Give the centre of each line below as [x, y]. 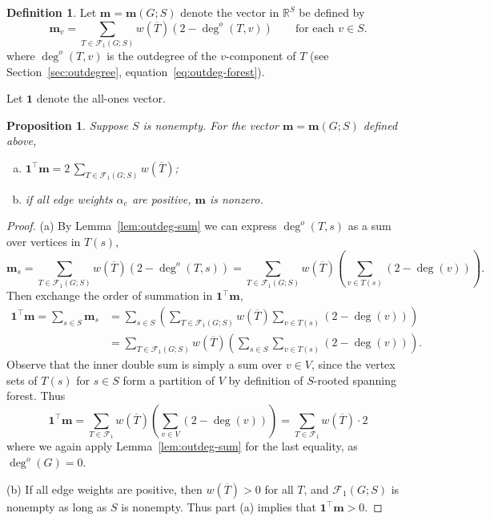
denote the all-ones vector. [101, 98]
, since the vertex [353, 363]
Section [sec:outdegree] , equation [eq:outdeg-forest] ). [136, 71]
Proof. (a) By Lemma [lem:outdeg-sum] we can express [142, 226]
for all [279, 489]
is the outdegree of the [162, 55]
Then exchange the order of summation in [110, 295]
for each [315, 28]
